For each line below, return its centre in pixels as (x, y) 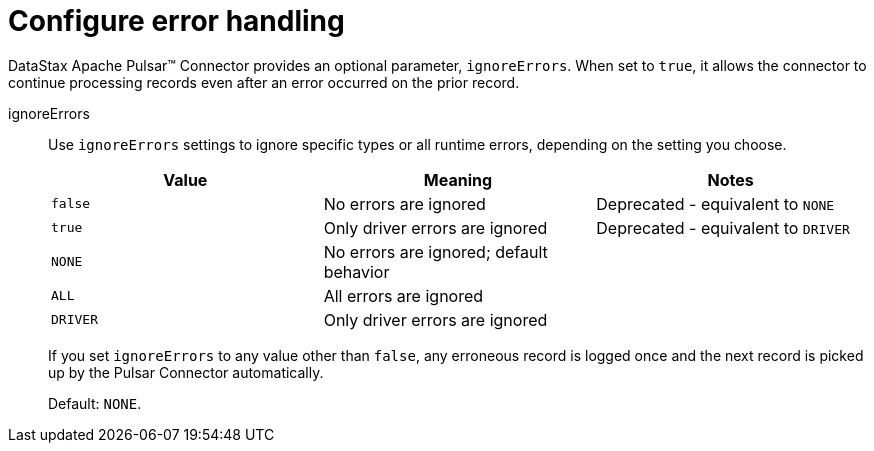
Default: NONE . (95, 403)
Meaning (458, 179)
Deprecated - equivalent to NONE (715, 203)
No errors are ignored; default (435, 251)
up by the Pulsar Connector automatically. (186, 372)
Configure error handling (176, 21)
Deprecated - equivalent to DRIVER (723, 227)
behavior (356, 271)
